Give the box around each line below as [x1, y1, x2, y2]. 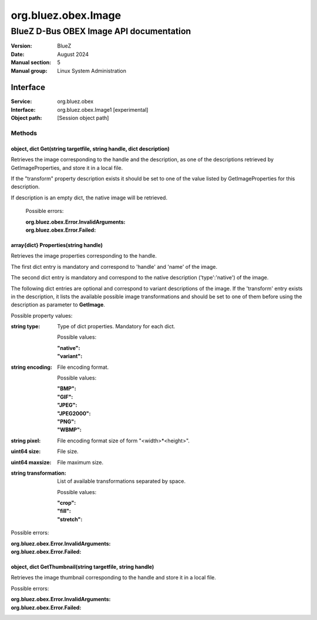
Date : [11, 51, 25, 58]
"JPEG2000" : [57, 409, 91, 417]
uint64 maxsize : [11, 459, 52, 466]
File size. [57, 448, 79, 455]
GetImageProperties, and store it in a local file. [11, 164, 123, 171]
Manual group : [11, 67, 48, 74]
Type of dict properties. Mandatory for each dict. [57, 323, 176, 330]
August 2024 [57, 51, 89, 58]
